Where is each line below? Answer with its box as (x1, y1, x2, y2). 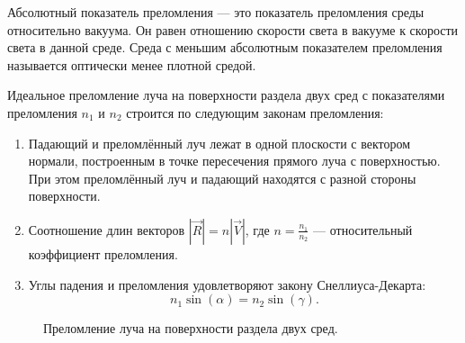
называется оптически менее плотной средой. (7, 55, 256, 74)
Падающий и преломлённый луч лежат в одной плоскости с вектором (28, 133, 411, 152)
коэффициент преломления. (28, 244, 178, 263)
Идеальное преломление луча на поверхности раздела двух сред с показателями (7, 86, 445, 104)
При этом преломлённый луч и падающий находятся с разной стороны (28, 168, 416, 187)
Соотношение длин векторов (28, 220, 185, 239)
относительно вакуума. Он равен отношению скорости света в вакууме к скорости (7, 20, 459, 39)
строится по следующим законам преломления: (126, 103, 384, 122)
